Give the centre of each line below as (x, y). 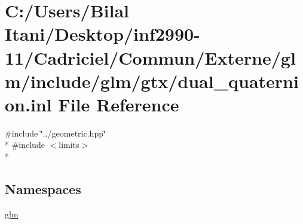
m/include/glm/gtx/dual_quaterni (152, 81)
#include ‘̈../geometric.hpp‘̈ (55, 133)
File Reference (119, 104)
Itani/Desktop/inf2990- (102, 34)
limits (69, 145)
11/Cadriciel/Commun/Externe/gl (150, 57)
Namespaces (43, 189)
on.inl (28, 104)
